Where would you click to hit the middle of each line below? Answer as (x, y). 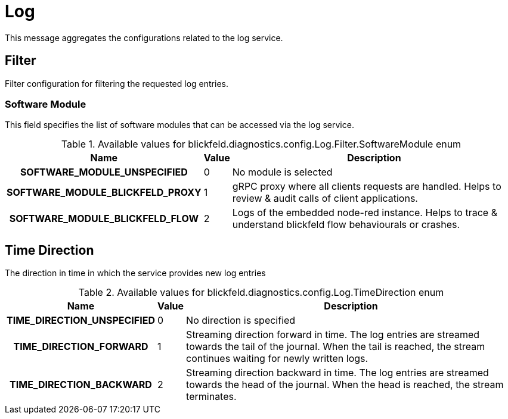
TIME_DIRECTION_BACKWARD (81, 385)
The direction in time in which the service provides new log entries (135, 273)
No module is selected (282, 172)
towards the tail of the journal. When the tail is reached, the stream (336, 347)
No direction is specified (241, 320)
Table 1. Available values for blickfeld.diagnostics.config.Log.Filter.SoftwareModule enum (261, 144)
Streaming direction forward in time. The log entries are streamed (333, 335)
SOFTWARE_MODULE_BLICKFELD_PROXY (104, 193)
